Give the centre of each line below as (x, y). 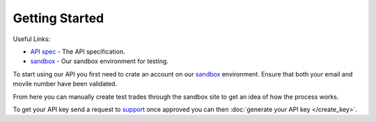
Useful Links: (32, 39)
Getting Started (58, 18)
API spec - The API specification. (78, 51)
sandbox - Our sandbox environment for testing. (99, 61)
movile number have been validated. (65, 84)
